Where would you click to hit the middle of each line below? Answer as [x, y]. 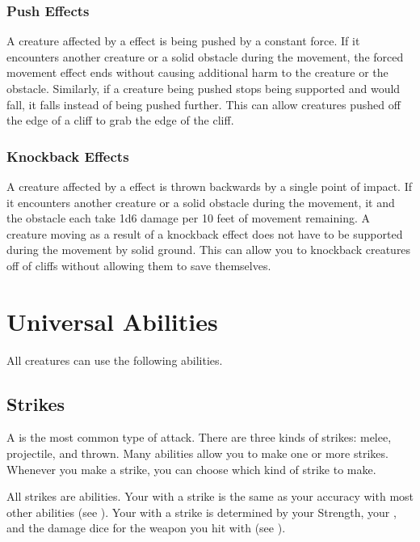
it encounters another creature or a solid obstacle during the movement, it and [201, 202]
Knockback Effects [68, 156]
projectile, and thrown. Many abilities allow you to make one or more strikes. [197, 453]
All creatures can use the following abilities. [115, 360]
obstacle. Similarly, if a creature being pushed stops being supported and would [204, 88]
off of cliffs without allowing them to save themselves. [139, 265]
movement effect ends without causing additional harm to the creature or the [197, 72]
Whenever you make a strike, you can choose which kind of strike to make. [191, 469]
